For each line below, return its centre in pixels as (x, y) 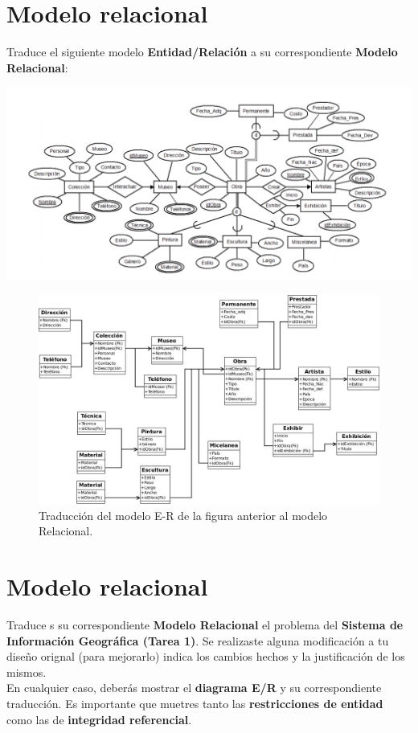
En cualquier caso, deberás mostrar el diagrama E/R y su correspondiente (194, 688)
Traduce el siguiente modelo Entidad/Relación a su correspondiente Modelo (202, 52)
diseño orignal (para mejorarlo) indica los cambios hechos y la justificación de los (206, 656)
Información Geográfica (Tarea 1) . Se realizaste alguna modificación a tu (198, 640)
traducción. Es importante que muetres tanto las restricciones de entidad (195, 703)
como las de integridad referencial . (99, 719)
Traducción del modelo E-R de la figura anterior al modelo (183, 515)
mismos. (27, 672)
